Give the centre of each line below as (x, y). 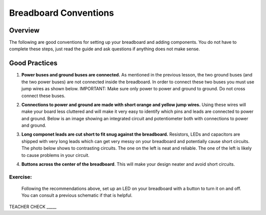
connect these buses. (43, 96)
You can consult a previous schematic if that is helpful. (77, 195)
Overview (24, 30)
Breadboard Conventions (62, 13)
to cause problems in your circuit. (55, 155)
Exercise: (20, 177)
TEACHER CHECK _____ (33, 207)
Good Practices (33, 63)
